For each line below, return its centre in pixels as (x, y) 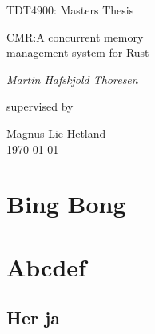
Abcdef (46, 266)
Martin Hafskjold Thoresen (72, 79)
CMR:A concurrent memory (75, 36)
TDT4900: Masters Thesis (70, 10)
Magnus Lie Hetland (56, 133)
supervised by (40, 106)
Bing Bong (66, 204)
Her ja (34, 318)
